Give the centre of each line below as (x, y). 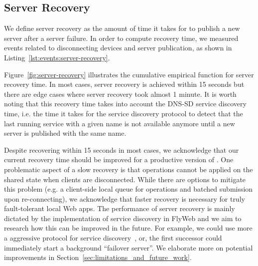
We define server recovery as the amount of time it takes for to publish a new (122, 28)
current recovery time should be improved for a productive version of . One (119, 159)
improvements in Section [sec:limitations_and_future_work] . (98, 257)
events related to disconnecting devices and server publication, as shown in (118, 48)
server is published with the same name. (65, 133)
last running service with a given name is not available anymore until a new (120, 123)
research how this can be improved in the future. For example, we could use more (128, 228)
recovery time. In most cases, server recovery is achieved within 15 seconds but (124, 84)
